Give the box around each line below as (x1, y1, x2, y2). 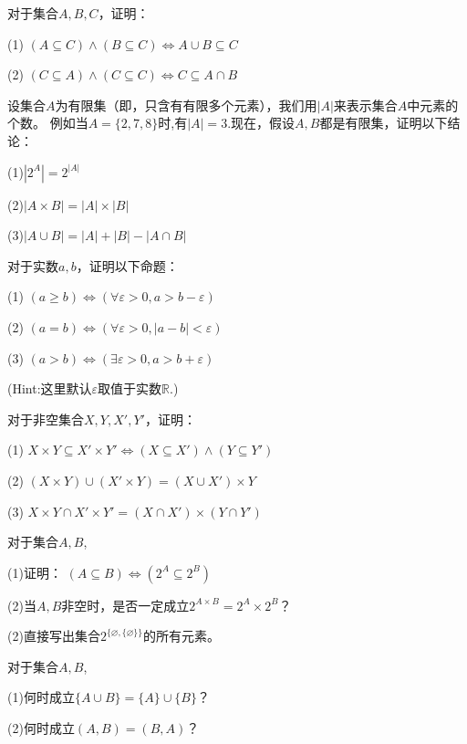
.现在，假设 (227, 113, 296, 132)
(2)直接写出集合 (7, 626, 100, 645)
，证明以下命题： (76, 256, 179, 275)
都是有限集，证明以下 (319, 113, 448, 132)
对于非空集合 (7, 409, 84, 428)
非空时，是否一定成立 (61, 595, 190, 614)
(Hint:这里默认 (7, 379, 92, 398)
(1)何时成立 (7, 687, 75, 707)
